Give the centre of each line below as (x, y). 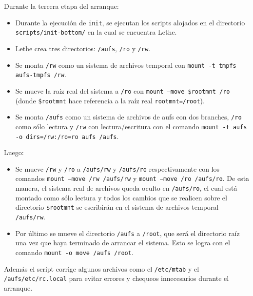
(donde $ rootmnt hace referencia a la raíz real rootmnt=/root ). (110, 100)
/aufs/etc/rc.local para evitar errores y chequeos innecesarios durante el (117, 278)
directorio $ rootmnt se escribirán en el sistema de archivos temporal (117, 207)
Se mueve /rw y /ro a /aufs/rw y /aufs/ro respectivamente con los (117, 168)
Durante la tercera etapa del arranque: (61, 6)
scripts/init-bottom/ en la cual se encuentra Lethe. (96, 32)
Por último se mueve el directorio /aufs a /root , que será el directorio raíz (127, 233)
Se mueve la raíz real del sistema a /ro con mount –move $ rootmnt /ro (123, 90)
